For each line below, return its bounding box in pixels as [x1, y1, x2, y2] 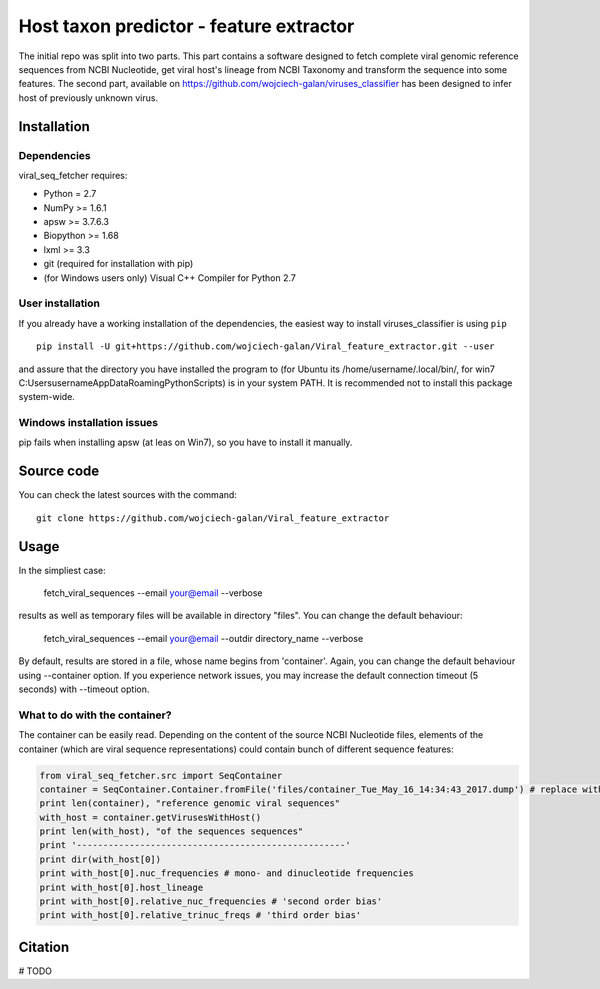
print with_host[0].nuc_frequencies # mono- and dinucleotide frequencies [39, 868, 415, 879]
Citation [18, 938, 70, 955]
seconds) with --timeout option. [18, 683, 150, 695]
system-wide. [18, 391, 75, 403]
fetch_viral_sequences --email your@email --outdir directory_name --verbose [43, 632, 364, 644]
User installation [18, 296, 100, 310]
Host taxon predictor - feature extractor [18, 15, 355, 37]
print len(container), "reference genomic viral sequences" [39, 798, 341, 809]
